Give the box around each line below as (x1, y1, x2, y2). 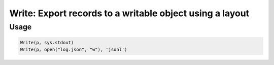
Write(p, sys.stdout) (20, 40, 74, 45)
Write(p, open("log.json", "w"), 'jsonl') (20, 47, 127, 53)
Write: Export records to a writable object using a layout (9, 8, 250, 19)
